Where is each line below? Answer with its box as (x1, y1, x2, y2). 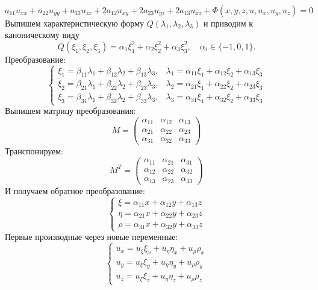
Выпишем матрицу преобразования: (5, 104, 136, 117)
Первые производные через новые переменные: (5, 230, 178, 243)
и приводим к (203, 16, 254, 29)
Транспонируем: (5, 144, 64, 157)
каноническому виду (5, 28, 79, 41)
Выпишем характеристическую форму (5, 16, 145, 29)
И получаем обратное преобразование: (5, 184, 145, 197)
